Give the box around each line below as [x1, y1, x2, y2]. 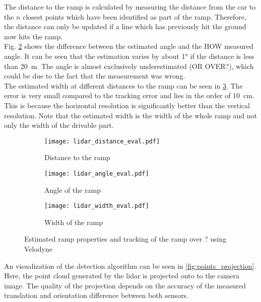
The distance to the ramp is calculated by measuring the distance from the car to [4, 2, 256, 12]
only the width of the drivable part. [4, 120, 114, 130]
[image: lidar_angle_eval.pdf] [44, 170, 149, 177]
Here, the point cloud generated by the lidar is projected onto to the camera [4, 270, 239, 281]
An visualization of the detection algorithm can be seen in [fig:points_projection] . [4, 260, 256, 271]
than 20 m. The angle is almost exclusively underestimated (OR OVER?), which [4, 60, 254, 71]
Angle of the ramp [44, 184, 101, 195]
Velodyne [24, 244, 53, 254]
